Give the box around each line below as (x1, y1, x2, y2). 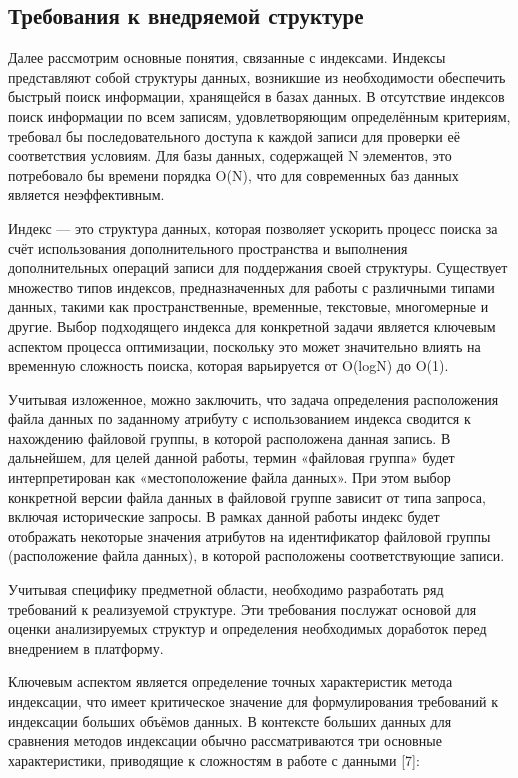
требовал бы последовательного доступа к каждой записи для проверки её (8, 125, 460, 146)
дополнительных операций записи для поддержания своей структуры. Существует (8, 257, 508, 278)
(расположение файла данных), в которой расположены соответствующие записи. (8, 545, 505, 566)
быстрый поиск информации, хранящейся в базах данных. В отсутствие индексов (8, 86, 505, 107)
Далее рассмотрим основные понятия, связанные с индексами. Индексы (8, 47, 446, 68)
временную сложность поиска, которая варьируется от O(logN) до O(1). (8, 355, 449, 376)
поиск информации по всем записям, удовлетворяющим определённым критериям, (8, 105, 511, 126)
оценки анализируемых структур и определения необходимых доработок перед (8, 618, 487, 639)
